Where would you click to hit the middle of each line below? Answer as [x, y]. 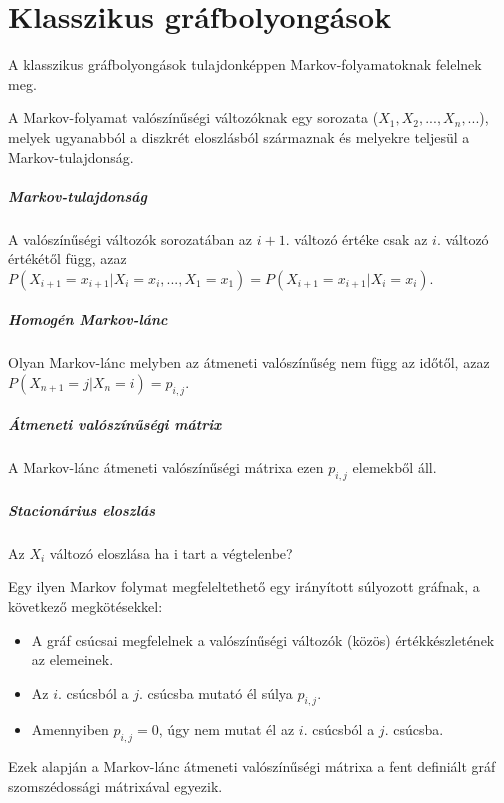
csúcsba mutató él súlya [220, 692]
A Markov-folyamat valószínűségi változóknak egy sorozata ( [193, 117]
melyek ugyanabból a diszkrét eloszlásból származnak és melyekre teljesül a [239, 136]
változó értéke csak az [361, 238]
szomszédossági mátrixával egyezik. [115, 785]
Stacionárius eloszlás [81, 509]
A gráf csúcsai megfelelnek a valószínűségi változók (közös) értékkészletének [263, 639]
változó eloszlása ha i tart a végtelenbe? [171, 552]
